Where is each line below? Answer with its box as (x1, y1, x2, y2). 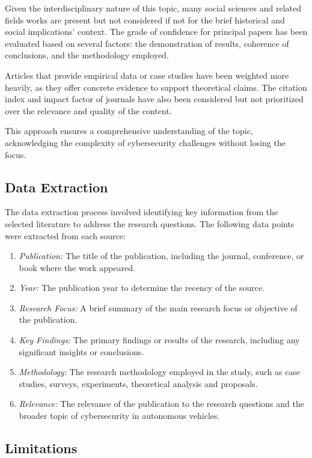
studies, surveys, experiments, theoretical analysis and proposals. (19, 377, 258, 389)
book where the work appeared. (19, 261, 135, 273)
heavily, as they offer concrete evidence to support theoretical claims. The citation (5, 81, 307, 93)
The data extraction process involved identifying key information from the (5, 206, 278, 218)
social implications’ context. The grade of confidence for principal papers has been (5, 25, 308, 38)
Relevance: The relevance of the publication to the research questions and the (19, 397, 304, 410)
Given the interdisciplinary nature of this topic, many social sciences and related (5, 2, 301, 14)
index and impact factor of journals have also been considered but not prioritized (5, 93, 304, 105)
